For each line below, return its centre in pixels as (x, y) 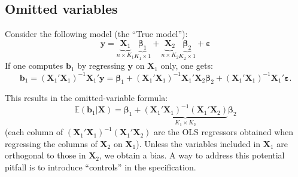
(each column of (34, 132)
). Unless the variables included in (198, 143)
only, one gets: (187, 65)
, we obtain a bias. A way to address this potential (192, 155)
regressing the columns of (51, 143)
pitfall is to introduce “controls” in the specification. (101, 167)
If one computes (34, 65)
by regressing (101, 65)
